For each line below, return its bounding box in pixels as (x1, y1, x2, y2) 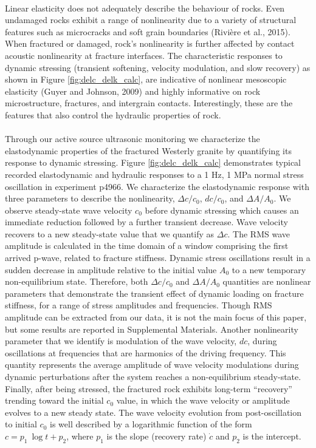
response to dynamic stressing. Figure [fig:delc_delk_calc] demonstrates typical (5, 156, 301, 169)
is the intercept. (242, 429, 301, 442)
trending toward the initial (5, 394, 104, 407)
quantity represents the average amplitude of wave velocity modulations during (5, 358, 299, 371)
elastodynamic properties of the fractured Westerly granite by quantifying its (5, 144, 292, 157)
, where (66, 429, 94, 442)
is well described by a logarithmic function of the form (49, 418, 252, 430)
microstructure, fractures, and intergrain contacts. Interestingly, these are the (5, 97, 293, 109)
